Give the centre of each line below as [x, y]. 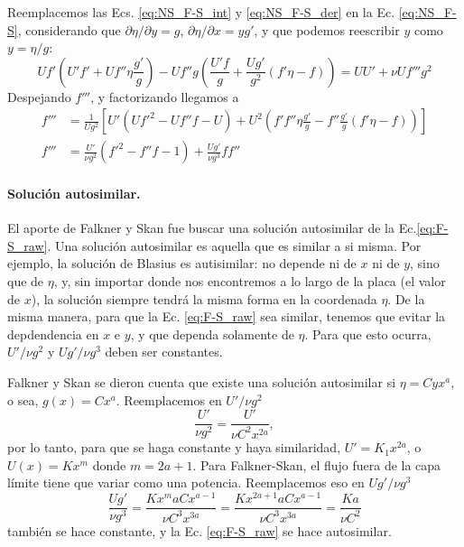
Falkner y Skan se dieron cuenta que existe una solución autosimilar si [202, 381]
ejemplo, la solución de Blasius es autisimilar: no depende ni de [182, 263]
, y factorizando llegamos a [165, 96]
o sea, [23, 399]
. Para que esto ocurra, [368, 334]
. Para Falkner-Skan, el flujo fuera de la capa [317, 464]
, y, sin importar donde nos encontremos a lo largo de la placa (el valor [250, 281]
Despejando [39, 96]
